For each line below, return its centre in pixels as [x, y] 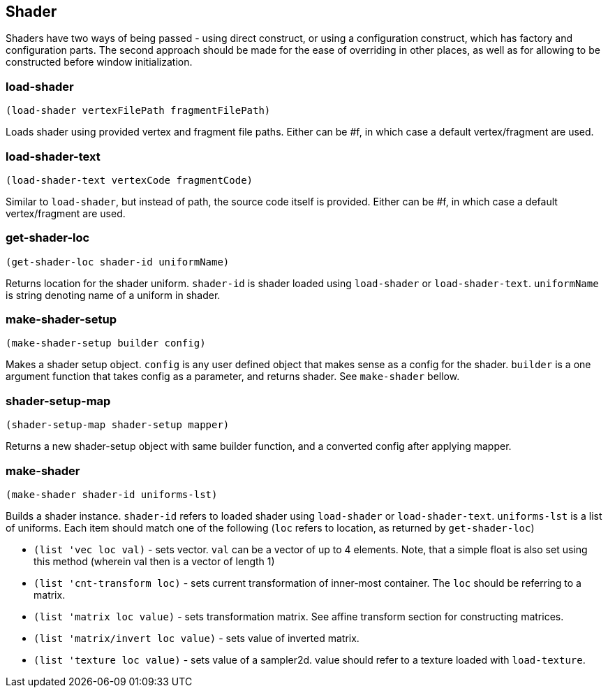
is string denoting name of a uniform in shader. [113, 295]
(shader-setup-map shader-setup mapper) [118, 425]
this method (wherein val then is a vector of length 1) [154, 561]
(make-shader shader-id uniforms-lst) [112, 494]
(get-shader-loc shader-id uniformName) [118, 262]
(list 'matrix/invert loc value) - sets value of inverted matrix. [197, 638]
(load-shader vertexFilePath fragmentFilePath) [138, 111]
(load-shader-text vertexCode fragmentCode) [129, 180]
